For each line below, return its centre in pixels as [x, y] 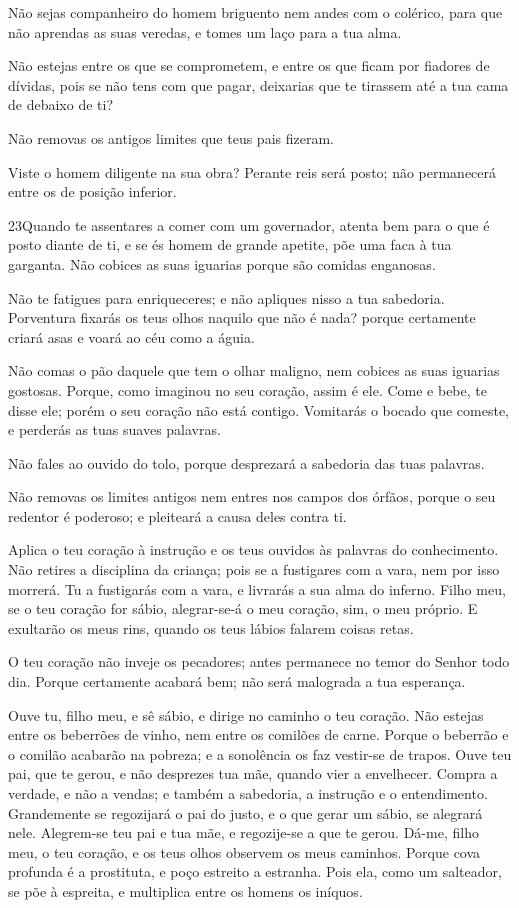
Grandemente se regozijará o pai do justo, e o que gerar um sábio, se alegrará [245, 812]
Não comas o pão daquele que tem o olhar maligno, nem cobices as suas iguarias [254, 370]
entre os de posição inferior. [92, 191]
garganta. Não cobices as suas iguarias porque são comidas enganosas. [222, 263]
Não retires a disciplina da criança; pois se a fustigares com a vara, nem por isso [254, 569]
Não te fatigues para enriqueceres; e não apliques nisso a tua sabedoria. [226, 297]
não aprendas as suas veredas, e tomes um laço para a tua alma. [205, 31]
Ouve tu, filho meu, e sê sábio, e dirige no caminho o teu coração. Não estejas [246, 714]
